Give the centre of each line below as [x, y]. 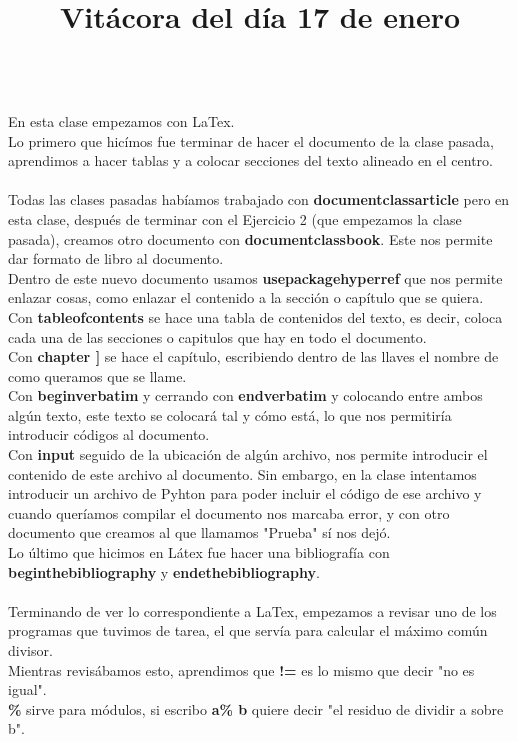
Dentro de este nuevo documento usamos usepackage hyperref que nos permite [255, 277]
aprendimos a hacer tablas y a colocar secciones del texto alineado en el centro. [250, 160]
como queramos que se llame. [97, 375]
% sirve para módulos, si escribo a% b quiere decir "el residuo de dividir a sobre [256, 708]
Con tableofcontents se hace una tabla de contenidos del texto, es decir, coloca [255, 316]
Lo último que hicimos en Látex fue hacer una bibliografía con [199, 552]
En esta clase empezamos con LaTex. [121, 120]
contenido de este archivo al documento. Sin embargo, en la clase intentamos [242, 473]
